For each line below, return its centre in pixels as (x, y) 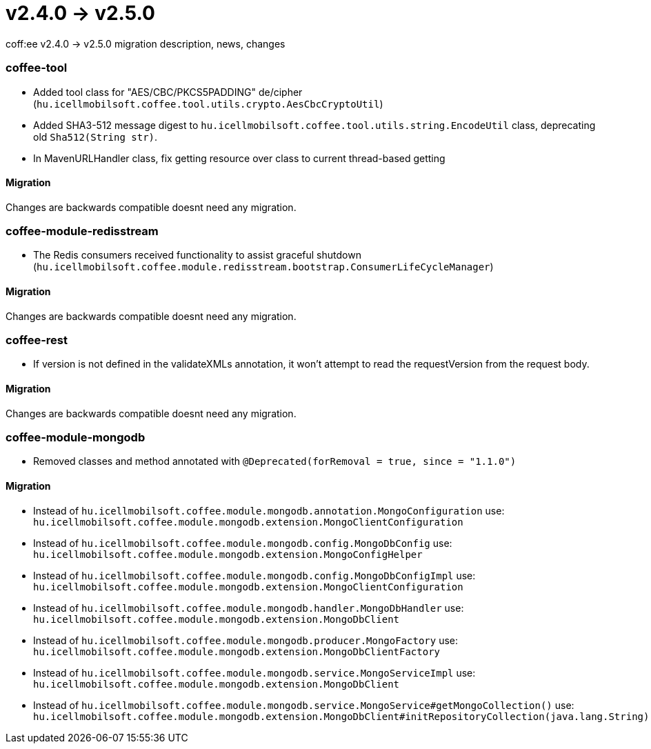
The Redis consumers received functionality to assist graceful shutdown (197, 255)
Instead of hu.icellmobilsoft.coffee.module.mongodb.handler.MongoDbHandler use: (249, 608)
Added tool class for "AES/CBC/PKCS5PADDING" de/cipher (168, 92)
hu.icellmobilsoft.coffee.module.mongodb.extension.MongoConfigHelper (228, 554)
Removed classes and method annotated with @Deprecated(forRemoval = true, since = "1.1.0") (275, 461)
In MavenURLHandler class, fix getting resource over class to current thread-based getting (239, 158)
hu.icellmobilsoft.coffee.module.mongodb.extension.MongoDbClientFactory (237, 651)
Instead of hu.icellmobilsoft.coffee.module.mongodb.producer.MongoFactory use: (246, 640)
